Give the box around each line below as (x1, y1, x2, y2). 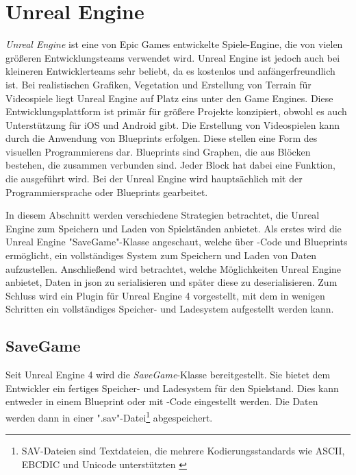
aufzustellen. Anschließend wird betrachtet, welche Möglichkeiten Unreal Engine (5, 261, 342, 276)
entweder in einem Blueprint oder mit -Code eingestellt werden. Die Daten (5, 394, 318, 409)
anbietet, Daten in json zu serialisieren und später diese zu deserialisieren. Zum (5, 275, 338, 289)
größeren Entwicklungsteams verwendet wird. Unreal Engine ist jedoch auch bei (5, 50, 340, 64)
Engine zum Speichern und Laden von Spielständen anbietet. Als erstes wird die (5, 221, 342, 235)
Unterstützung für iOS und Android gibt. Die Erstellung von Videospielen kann (5, 117, 340, 132)
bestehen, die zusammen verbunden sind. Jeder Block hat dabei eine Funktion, (5, 158, 335, 172)
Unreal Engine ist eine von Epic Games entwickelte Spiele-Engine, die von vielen (5, 37, 343, 51)
